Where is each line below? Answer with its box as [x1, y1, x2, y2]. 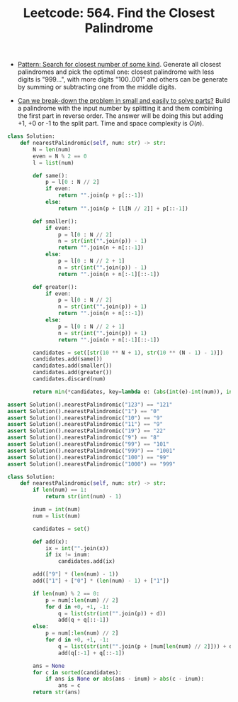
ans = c [57, 682, 81, 689]
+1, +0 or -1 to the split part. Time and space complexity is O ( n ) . [17, 119, 204, 128]
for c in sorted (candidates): [33, 669, 122, 676]
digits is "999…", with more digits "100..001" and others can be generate [17, 75, 228, 84]
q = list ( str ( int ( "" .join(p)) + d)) [57, 610, 166, 617]
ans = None [33, 662, 65, 669]
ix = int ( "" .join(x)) [45, 544, 110, 552]
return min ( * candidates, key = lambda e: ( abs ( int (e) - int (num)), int [33, 388, 236, 395]
